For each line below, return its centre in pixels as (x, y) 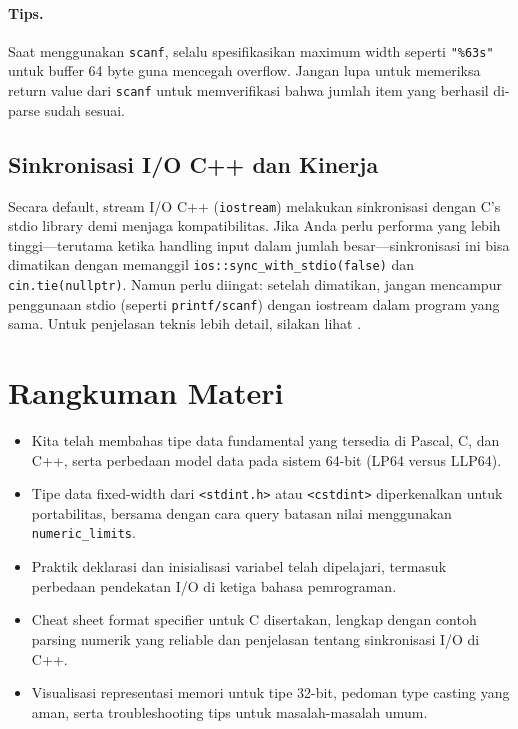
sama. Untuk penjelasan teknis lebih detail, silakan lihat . (185, 323)
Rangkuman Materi (146, 392)
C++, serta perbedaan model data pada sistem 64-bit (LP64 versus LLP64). (266, 459)
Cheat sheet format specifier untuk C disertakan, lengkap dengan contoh (254, 619)
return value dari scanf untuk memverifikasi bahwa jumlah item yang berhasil (248, 90)
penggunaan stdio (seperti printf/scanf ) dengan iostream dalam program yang (254, 303)
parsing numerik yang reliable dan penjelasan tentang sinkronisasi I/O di (255, 638)
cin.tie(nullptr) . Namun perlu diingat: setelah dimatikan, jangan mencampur (255, 284)
